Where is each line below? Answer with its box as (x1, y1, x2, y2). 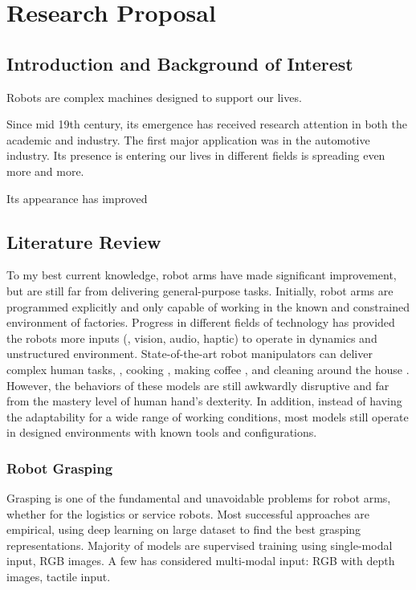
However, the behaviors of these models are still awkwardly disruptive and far (6, 376, 389, 393)
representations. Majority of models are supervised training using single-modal (6, 536, 393, 553)
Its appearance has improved (6, 189, 148, 206)
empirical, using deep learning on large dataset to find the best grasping (6, 521, 361, 538)
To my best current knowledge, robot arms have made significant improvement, (6, 267, 397, 283)
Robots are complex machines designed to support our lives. (6, 88, 302, 105)
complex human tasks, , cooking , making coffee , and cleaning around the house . (6, 360, 410, 377)
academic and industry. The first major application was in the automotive (6, 131, 370, 148)
